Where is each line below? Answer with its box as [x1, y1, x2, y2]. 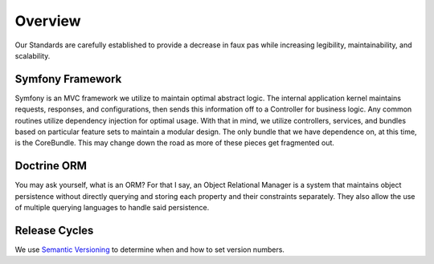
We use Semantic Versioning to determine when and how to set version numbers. [14, 245, 285, 254]
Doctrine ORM [14, 159, 88, 173]
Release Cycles [14, 223, 94, 237]
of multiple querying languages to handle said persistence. [14, 203, 210, 213]
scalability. [14, 51, 51, 60]
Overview [14, 12, 81, 30]
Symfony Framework [14, 72, 122, 86]
